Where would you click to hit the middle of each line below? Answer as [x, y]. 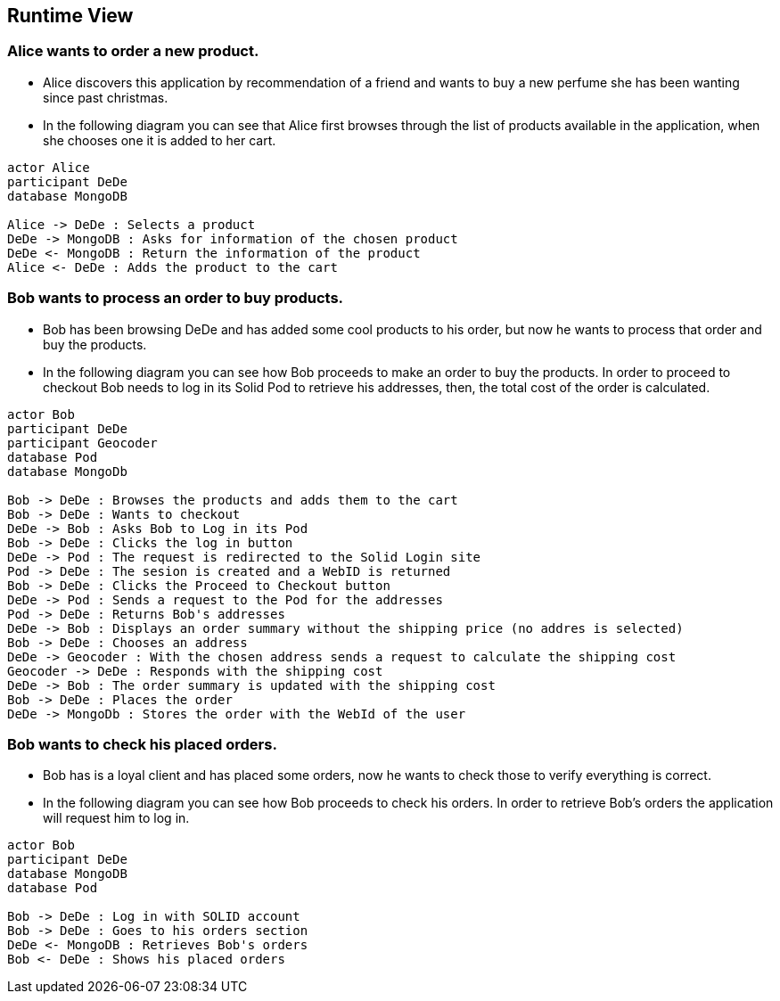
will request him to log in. [116, 818]
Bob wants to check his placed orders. [142, 744]
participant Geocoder [82, 443]
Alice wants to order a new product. [133, 51]
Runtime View [70, 16]
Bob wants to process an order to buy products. [176, 298]
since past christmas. [106, 97]
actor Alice [49, 167]
